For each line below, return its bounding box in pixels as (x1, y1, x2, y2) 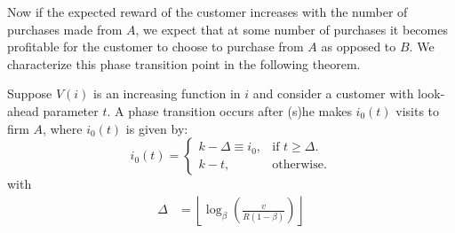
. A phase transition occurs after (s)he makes (107, 101, 352, 120)
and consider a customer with (252, 84, 414, 103)
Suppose (7, 84, 52, 103)
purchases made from (7, 19, 123, 38)
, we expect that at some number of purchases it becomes (135, 19, 448, 38)
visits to (395, 101, 440, 120)
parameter (43, 101, 99, 120)
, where (43, 119, 83, 137)
